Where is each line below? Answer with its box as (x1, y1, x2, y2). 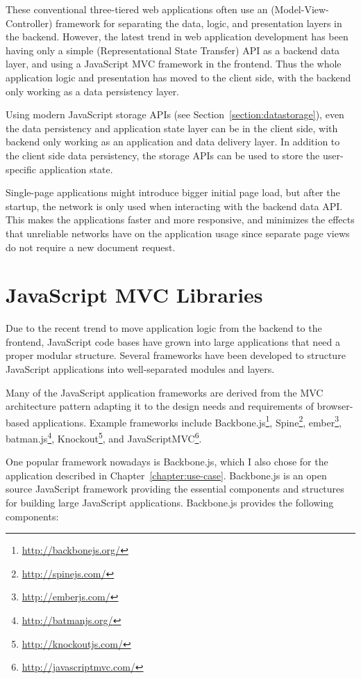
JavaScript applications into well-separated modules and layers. (6, 362, 275, 376)
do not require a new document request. (6, 239, 176, 254)
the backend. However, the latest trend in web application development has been (6, 29, 349, 44)
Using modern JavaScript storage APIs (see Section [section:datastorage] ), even (6, 107, 344, 122)
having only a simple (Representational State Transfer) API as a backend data (6, 42, 340, 57)
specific (6, 161, 37, 176)
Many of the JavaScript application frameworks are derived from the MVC (6, 385, 324, 399)
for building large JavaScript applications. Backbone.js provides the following (6, 495, 334, 510)
